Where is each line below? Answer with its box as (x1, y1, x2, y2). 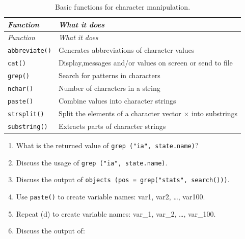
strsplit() (8, 110, 44, 118)
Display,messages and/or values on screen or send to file (58, 57, 233, 68)
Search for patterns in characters (58, 70, 160, 81)
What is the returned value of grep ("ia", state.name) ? (16, 140, 199, 150)
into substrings (192, 108, 238, 118)
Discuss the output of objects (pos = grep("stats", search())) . (16, 174, 230, 185)
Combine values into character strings (58, 95, 176, 106)
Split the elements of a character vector (58, 108, 181, 118)
